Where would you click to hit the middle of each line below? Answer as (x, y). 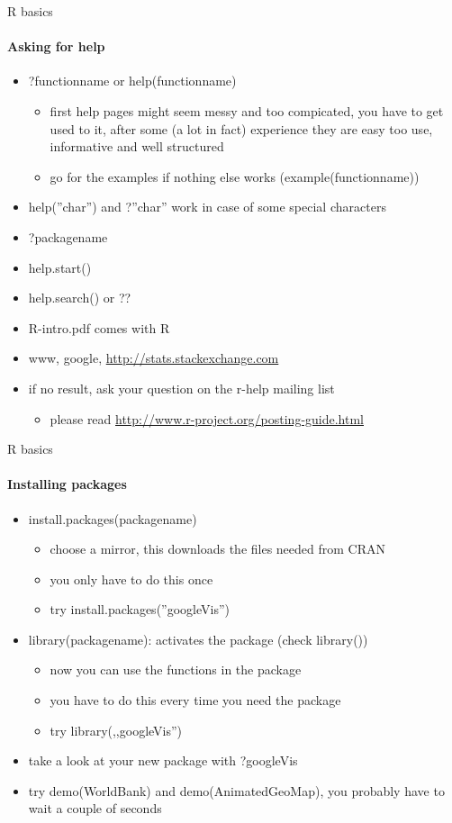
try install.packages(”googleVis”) (140, 609)
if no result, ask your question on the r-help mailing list (181, 388)
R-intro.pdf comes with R (99, 327)
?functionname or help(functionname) (132, 81)
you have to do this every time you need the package (195, 700)
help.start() (60, 267)
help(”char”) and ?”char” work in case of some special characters (207, 207)
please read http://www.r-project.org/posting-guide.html (207, 418)
